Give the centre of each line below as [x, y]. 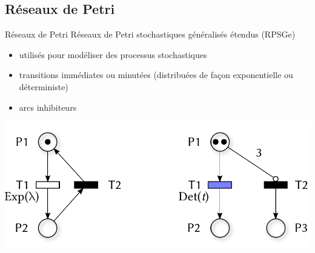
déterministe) [44, 86]
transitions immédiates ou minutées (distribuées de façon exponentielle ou [156, 75]
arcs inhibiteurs [48, 107]
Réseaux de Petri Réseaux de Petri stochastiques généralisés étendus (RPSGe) [150, 34]
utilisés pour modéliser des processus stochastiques [113, 54]
